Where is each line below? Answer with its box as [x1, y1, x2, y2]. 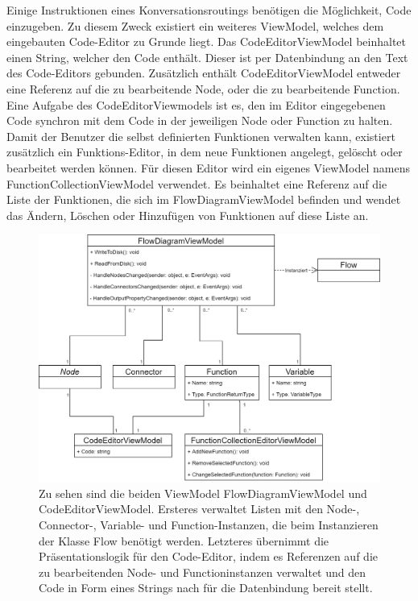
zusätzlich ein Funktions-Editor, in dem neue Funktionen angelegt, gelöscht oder [6, 143, 403, 160]
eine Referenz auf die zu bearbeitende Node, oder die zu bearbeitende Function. [6, 80, 400, 97]
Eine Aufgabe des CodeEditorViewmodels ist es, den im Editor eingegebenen [6, 96, 386, 113]
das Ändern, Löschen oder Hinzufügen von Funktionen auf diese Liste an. [6, 206, 369, 223]
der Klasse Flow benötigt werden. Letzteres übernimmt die [39, 532, 329, 549]
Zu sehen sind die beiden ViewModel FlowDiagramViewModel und [39, 484, 367, 501]
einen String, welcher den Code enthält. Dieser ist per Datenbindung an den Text [6, 48, 408, 65]
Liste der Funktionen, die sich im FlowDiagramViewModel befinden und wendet [6, 191, 401, 208]
